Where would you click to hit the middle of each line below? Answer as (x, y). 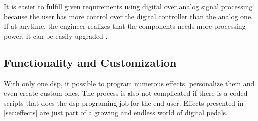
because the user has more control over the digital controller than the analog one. (128, 16)
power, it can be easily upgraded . (56, 35)
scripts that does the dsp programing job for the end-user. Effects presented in (124, 102)
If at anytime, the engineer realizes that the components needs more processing (125, 26)
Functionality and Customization (90, 62)
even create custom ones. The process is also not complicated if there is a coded (126, 93)
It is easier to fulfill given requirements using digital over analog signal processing (128, 6)
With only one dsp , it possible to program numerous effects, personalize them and (129, 83)
